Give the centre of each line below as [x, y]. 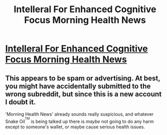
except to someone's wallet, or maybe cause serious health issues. [75, 127]
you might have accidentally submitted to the [78, 86]
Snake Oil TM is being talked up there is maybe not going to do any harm [80, 121]
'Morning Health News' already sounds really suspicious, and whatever [79, 114]
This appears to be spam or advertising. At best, [83, 78]
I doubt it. [21, 102]
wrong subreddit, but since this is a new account [83, 94]
